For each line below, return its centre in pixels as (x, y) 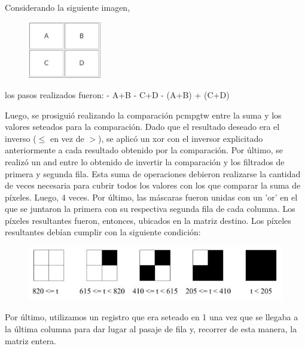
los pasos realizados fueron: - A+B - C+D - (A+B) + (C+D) (117, 94)
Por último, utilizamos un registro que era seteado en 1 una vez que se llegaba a (152, 317)
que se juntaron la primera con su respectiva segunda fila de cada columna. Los (150, 209)
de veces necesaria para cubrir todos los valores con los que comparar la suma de (153, 185)
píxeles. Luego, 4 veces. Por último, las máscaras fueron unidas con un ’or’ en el (151, 197)
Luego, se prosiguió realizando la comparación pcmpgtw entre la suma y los (143, 115)
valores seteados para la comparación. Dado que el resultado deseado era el (142, 127)
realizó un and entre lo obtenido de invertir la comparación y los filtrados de (145, 161)
